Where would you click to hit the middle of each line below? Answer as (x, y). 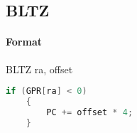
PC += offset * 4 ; (90, 112)
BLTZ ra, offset (39, 69)
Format (24, 42)
